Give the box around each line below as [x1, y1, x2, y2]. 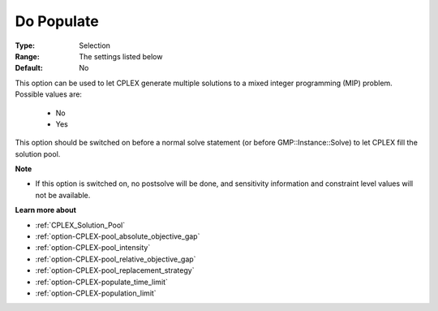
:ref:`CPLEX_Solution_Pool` [35, 220, 126, 230]
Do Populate [15, 12, 99, 30]
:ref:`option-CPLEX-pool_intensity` [35, 243, 151, 253]
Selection [79, 41, 111, 50]
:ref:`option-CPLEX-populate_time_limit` [35, 277, 168, 287]
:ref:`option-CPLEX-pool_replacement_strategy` [35, 266, 195, 275]
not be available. [35, 190, 91, 200]
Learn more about [15, 205, 77, 215]
